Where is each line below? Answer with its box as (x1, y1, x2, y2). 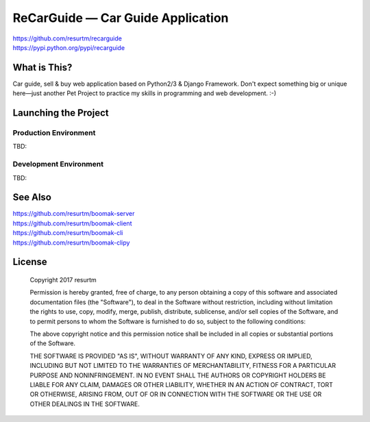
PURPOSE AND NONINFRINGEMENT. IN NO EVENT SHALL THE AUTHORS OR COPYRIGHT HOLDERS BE (29, 371, 326, 380)
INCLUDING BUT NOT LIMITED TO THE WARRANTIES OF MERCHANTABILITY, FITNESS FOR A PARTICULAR (29, 362, 336, 370)
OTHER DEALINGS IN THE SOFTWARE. (29, 399, 140, 408)
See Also (12, 192, 51, 203)
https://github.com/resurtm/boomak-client (12, 219, 132, 227)
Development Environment (12, 160, 104, 169)
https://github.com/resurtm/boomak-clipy (12, 238, 130, 247)
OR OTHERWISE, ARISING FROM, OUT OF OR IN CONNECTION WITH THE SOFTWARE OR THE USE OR (29, 390, 322, 399)
